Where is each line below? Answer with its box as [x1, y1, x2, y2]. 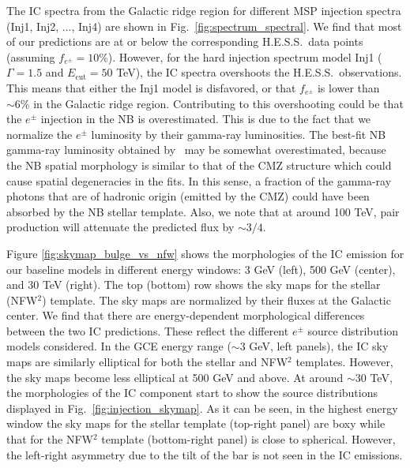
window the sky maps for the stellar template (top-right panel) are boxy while [6, 415, 386, 432]
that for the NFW [6, 431, 93, 447]
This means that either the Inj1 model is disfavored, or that [6, 79, 296, 95]
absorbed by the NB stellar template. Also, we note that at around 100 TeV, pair [6, 203, 400, 219]
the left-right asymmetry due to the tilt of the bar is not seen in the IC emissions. [6, 446, 403, 462]
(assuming [6, 48, 55, 65]
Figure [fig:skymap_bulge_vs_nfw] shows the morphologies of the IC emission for [6, 245, 404, 261]
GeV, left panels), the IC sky [249, 338, 389, 354]
